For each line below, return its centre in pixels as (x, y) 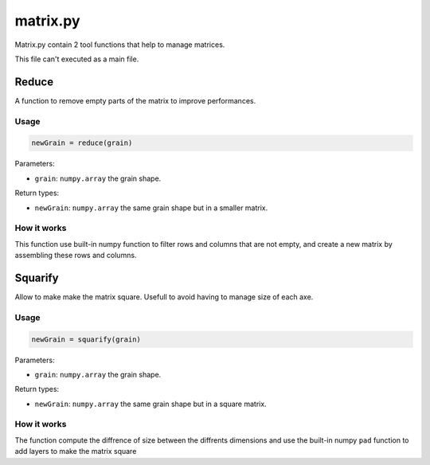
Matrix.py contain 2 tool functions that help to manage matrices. (120, 45)
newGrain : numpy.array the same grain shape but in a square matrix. (150, 404)
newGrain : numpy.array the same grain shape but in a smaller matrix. (151, 208)
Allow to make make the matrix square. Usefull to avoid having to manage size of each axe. (164, 297)
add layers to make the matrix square (76, 451)
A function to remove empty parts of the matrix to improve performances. (135, 100)
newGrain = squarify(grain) (86, 339)
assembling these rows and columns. (76, 256)
